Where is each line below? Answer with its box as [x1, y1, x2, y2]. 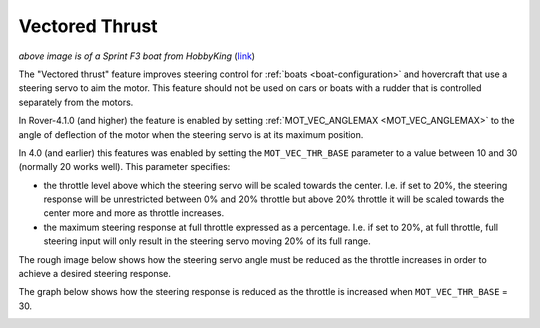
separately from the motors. [18, 96, 134, 108]
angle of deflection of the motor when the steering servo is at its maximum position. [18, 128, 364, 140]
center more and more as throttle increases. [43, 207, 225, 219]
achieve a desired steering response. [18, 268, 172, 280]
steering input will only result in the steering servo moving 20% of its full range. [43, 235, 372, 247]
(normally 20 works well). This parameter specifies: [18, 161, 231, 173]
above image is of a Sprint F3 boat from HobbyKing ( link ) [18, 50, 255, 62]
